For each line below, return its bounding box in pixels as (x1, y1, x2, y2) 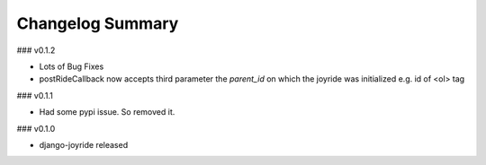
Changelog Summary (16, 13, 179, 33)
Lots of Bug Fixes (39, 61, 104, 72)
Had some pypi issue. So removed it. (39, 107, 175, 117)
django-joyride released (39, 139, 129, 150)
